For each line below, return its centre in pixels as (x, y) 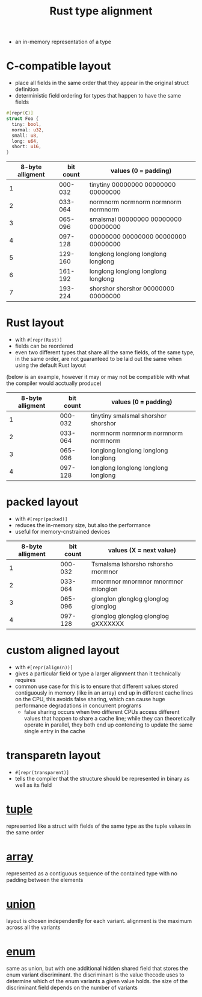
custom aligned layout (63, 650)
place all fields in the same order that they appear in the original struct (102, 83)
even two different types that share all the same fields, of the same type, (105, 352)
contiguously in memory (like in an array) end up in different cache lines (104, 692)
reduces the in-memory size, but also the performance (83, 525)
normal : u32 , (28, 130)
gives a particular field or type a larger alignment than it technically (98, 674)
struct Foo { (23, 119)
